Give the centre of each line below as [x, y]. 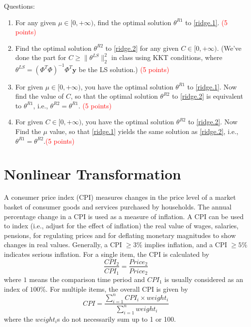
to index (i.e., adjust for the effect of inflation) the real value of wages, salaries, [121, 226]
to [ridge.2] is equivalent [207, 96]
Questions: [19, 6]
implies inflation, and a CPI [186, 245]
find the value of [39, 96]
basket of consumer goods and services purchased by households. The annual [118, 206]
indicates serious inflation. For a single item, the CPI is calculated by [107, 254]
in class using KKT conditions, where [167, 57]
